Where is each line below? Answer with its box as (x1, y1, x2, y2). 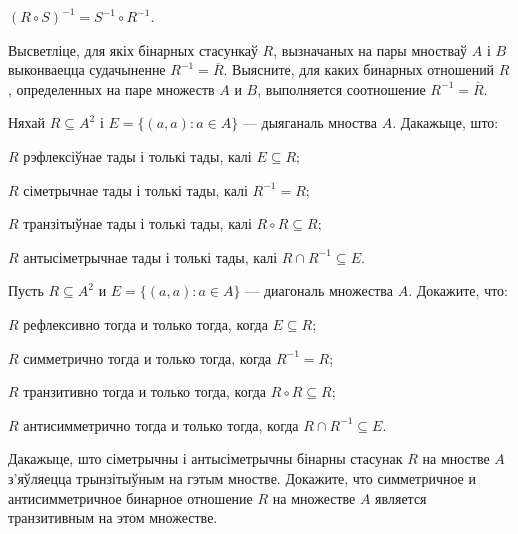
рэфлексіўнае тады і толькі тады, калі (23, 145, 252, 166)
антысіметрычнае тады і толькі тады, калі (23, 246, 278, 267)
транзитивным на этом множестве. (8, 507, 218, 528)
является (375, 487, 427, 508)
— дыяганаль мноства (242, 112, 377, 133)
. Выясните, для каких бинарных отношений (223, 59, 495, 80)
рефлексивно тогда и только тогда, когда (23, 313, 268, 334)
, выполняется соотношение (257, 78, 426, 99)
